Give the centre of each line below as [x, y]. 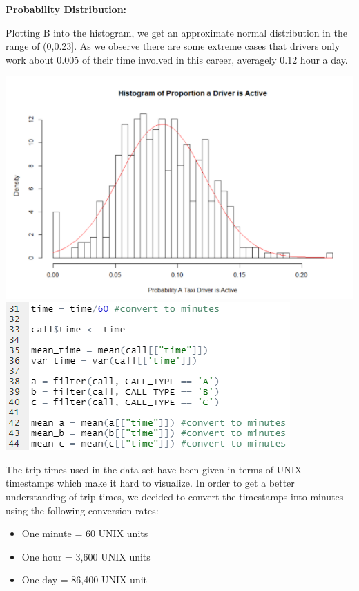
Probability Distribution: [66, 9]
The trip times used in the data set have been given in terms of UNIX [154, 469]
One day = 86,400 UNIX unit [85, 580]
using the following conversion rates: [82, 510]
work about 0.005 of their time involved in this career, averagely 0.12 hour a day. [177, 59]
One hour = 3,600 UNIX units [86, 556]
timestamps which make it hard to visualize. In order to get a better [150, 483]
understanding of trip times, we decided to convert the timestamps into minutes [175, 497]
